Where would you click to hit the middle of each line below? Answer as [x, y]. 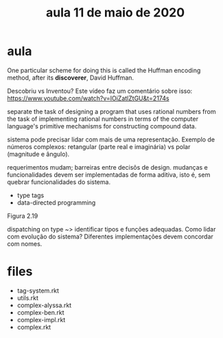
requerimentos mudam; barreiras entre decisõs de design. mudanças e [107, 167]
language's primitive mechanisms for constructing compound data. [102, 126]
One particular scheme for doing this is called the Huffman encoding [104, 70]
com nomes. [25, 244]
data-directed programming [56, 202]
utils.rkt [28, 297]
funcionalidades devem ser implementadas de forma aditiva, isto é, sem [109, 174]
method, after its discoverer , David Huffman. [71, 78]
